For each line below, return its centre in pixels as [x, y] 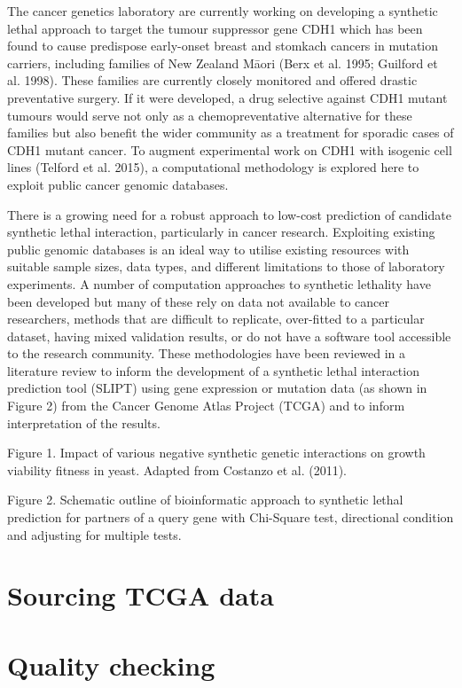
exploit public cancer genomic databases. [118, 184]
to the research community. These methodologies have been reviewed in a [207, 353]
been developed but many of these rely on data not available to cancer [199, 301]
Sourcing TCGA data [141, 595]
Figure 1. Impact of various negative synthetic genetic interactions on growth [216, 453]
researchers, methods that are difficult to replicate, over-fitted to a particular [216, 319]
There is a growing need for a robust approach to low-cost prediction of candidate [229, 214]
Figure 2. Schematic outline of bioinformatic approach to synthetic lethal [205, 500]
